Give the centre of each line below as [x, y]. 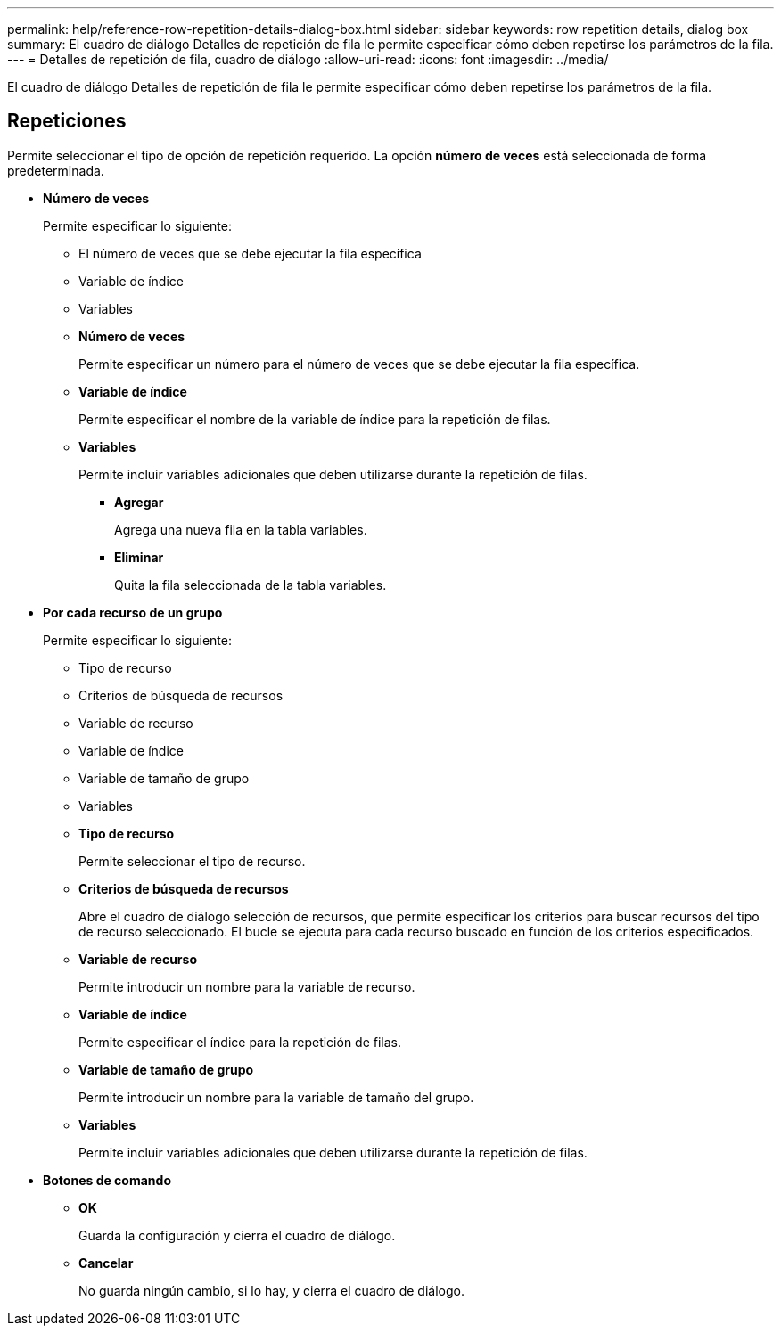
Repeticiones [67, 121]
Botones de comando [107, 1180]
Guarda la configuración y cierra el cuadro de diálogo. [237, 1235]
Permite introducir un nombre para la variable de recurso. [247, 986]
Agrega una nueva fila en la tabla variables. [241, 529]
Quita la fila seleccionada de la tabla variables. [251, 585]
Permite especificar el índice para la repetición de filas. [240, 1042]
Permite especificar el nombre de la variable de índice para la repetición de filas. [315, 419]
